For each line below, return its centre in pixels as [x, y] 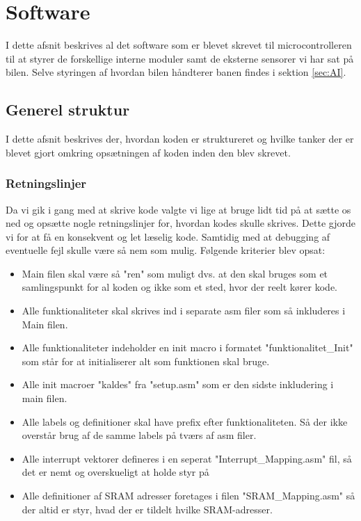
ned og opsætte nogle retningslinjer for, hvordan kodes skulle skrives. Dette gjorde [180, 223]
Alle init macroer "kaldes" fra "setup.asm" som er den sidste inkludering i [178, 384]
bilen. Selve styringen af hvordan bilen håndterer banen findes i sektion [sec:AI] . [176, 72]
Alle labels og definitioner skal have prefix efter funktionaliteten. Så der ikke [185, 421]
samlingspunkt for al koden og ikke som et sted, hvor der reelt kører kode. [179, 287]
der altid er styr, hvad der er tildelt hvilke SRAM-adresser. [147, 509]
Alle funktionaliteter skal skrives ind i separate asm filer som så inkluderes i [184, 311]
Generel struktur [68, 110]
